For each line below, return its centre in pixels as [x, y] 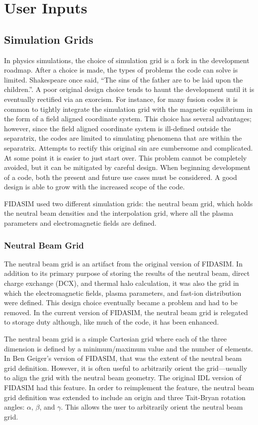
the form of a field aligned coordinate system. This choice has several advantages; [128, 119]
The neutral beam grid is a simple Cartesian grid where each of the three [116, 339]
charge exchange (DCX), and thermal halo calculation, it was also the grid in [122, 283]
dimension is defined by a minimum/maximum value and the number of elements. [129, 348]
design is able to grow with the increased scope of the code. [94, 187]
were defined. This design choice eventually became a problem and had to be [121, 302]
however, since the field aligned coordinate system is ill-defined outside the [118, 128]
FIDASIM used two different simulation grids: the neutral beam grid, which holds [129, 203]
